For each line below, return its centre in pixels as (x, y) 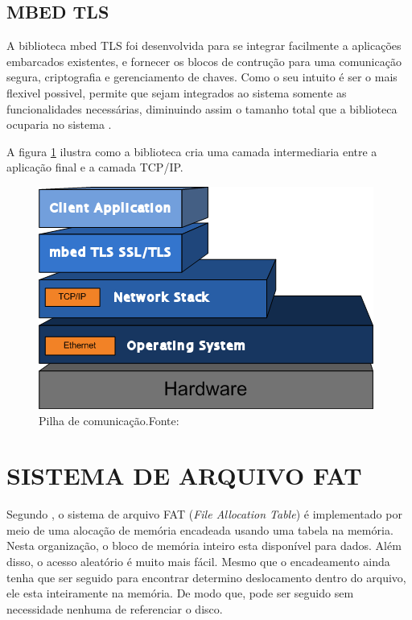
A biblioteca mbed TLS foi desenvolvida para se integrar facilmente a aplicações (204, 45)
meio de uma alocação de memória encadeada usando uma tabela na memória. (200, 529)
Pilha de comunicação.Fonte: (109, 420)
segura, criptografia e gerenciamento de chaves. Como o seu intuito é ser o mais (202, 77)
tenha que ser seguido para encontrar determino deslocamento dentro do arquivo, (206, 577)
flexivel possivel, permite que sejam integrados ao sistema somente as (177, 92)
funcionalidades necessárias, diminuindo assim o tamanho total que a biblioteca (202, 108)
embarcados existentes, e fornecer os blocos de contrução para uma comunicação (204, 61)
